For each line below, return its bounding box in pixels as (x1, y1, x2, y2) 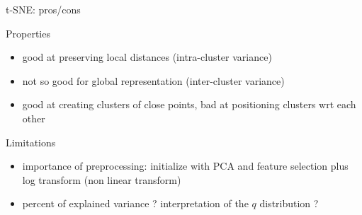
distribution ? (259, 196, 319, 211)
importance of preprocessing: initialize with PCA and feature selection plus (22, 158, 349, 173)
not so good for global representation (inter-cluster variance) (22, 73, 285, 88)
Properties (6, 25, 50, 40)
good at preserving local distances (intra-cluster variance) (22, 50, 272, 64)
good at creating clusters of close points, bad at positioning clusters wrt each (22, 97, 356, 112)
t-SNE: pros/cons (6, 2, 81, 16)
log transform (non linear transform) (22, 172, 181, 187)
